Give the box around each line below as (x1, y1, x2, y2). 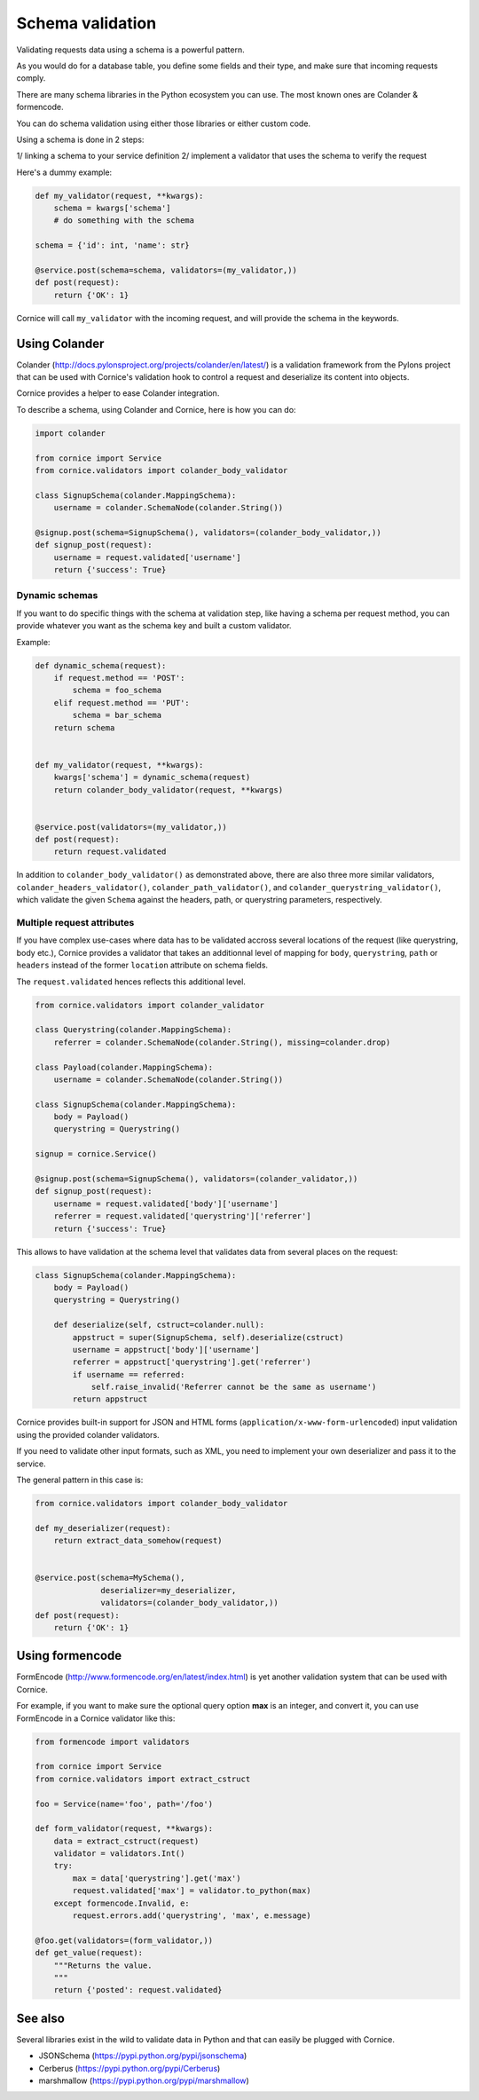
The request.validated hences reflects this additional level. (16, 976, 246, 987)
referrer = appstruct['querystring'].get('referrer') (72, 1357, 311, 1367)
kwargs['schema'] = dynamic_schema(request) (53, 772, 251, 783)
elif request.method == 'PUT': (53, 698, 190, 707)
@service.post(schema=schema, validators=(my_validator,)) (35, 265, 297, 275)
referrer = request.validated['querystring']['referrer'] (53, 1212, 311, 1221)
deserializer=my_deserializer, (100, 1585, 237, 1595)
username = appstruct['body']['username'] (72, 1345, 261, 1354)
